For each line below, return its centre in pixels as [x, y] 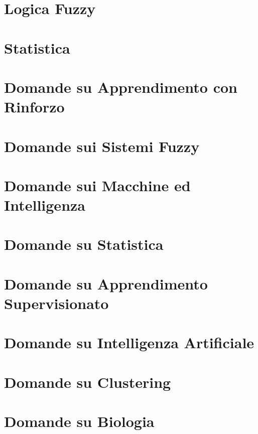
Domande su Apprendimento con [121, 87]
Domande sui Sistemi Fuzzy [102, 146]
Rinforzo [34, 107]
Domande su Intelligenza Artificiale [129, 342]
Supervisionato [56, 303]
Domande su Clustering [88, 382]
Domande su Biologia [79, 421]
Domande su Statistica [84, 244]
